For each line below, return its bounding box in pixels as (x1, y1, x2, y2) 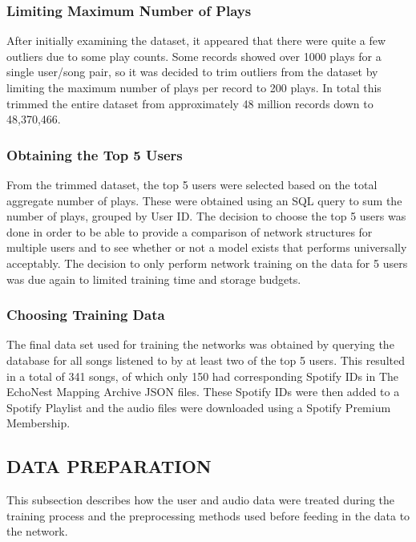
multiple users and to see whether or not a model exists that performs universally (6, 239, 407, 256)
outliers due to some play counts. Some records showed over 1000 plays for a (6, 47, 382, 64)
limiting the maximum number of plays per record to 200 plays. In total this (6, 79, 382, 95)
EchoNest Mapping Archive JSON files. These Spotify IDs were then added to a (6, 383, 400, 400)
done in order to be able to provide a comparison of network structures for (6, 223, 373, 240)
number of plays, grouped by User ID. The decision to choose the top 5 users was (6, 208, 406, 224)
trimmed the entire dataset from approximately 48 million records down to (6, 95, 374, 111)
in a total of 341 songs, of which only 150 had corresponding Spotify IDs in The (6, 367, 399, 384)
